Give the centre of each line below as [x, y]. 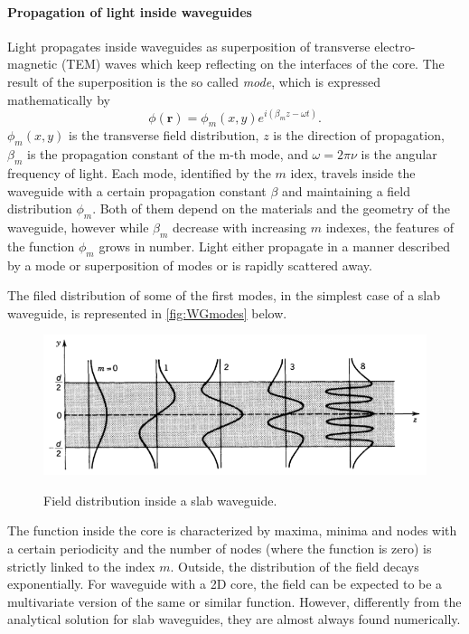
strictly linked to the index [81, 566]
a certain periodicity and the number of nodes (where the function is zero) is [220, 548]
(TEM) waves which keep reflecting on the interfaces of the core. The [253, 64]
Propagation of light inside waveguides [130, 11]
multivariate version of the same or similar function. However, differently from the [234, 601]
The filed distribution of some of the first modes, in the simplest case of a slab [224, 295]
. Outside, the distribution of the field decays [295, 566]
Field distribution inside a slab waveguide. [160, 500]
